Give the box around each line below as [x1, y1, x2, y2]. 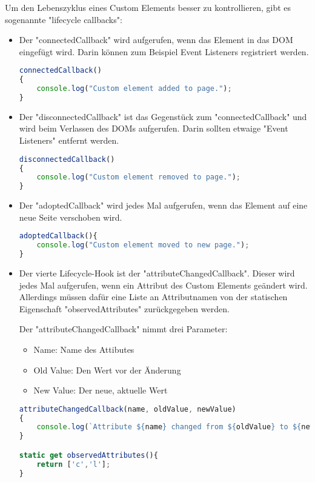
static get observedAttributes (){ [19, 450, 158, 460]
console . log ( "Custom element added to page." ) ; [36, 84, 232, 93]
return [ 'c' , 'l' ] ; [36, 460, 111, 469]
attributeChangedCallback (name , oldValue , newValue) [19, 404, 236, 413]
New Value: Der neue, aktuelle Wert [33, 384, 168, 397]
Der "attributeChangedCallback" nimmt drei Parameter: [19, 323, 228, 335]
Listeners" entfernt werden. [19, 134, 119, 147]
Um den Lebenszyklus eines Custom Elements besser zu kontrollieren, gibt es [5, 1, 291, 13]
